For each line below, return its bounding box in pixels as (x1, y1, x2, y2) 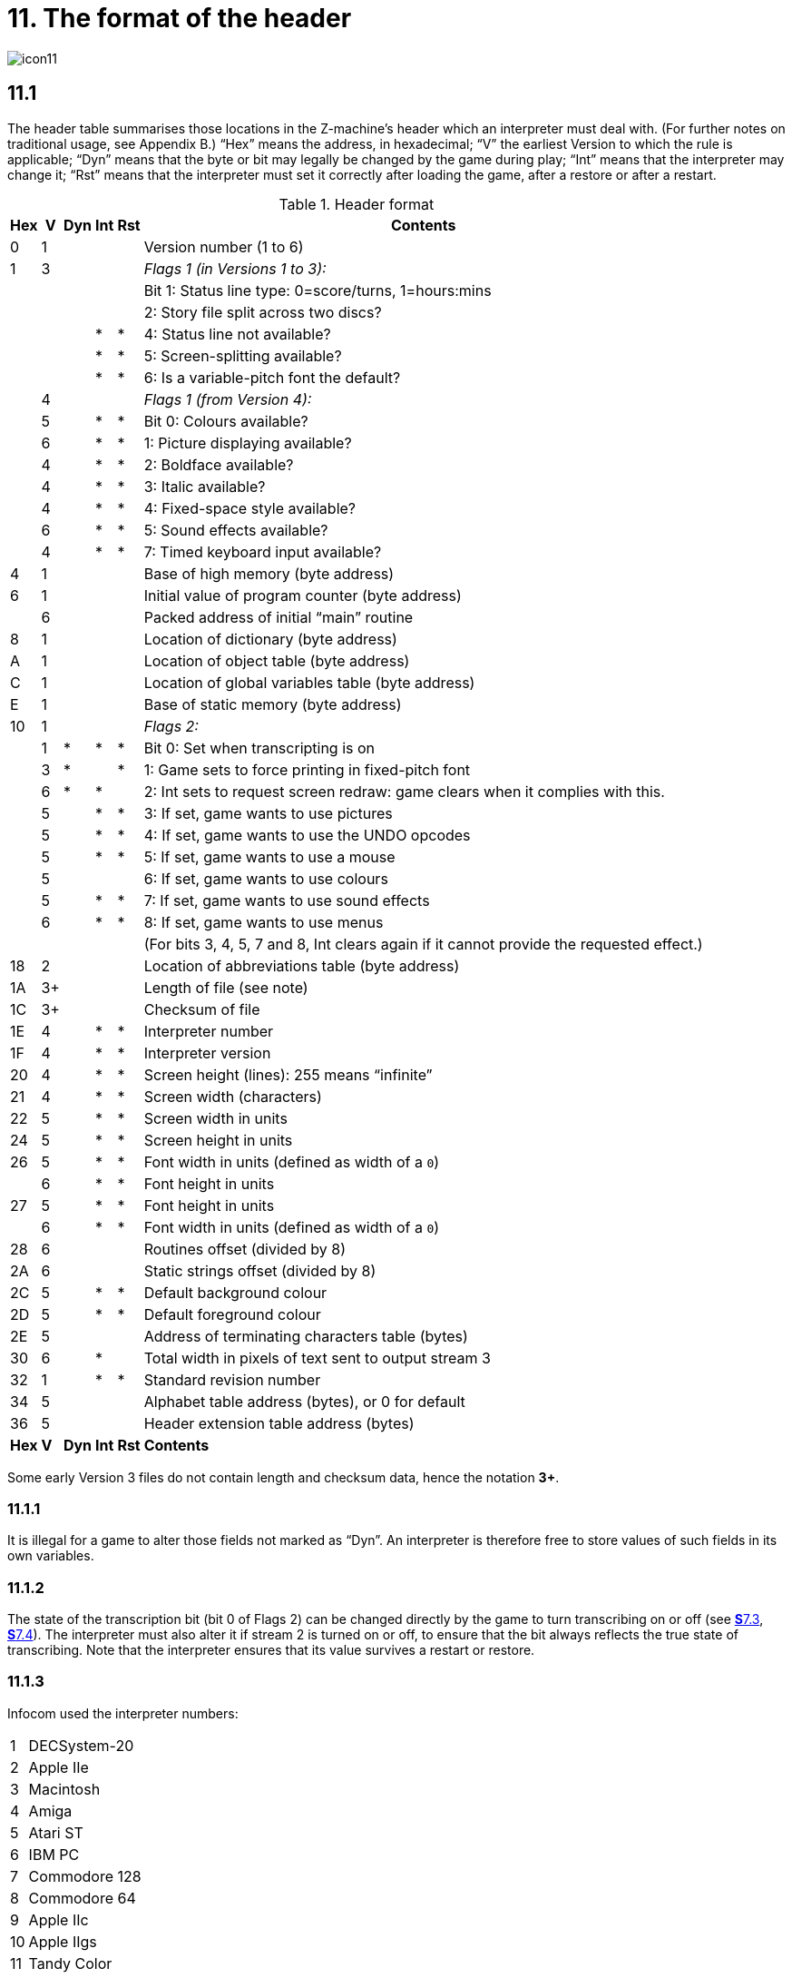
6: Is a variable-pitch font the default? (143, 368, 401, 387)
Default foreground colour (143, 1304, 321, 1324)
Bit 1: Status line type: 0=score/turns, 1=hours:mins (143, 280, 492, 300)
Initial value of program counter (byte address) (143, 586, 462, 605)
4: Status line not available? (143, 324, 331, 343)
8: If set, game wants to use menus (143, 912, 384, 931)
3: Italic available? (143, 477, 266, 496)
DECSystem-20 (28, 1736, 134, 1755)
